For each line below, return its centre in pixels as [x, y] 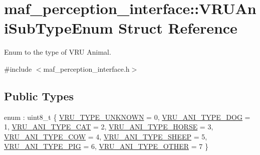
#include [18, 68]
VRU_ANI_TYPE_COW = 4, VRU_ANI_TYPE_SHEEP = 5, [106, 136]
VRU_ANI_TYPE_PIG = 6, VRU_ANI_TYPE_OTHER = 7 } [106, 146]
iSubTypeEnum [59, 28]
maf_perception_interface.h [86, 68]
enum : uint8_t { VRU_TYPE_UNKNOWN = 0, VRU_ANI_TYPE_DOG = [127, 117]
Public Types [39, 96]
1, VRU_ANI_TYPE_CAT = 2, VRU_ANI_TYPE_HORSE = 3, [109, 127]
